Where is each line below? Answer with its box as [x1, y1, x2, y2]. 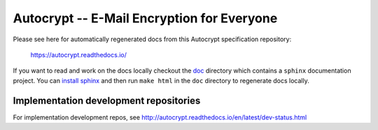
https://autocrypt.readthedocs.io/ [30, 50, 127, 59]
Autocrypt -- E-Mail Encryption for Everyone [13, 10, 278, 26]
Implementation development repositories [13, 94, 201, 106]
